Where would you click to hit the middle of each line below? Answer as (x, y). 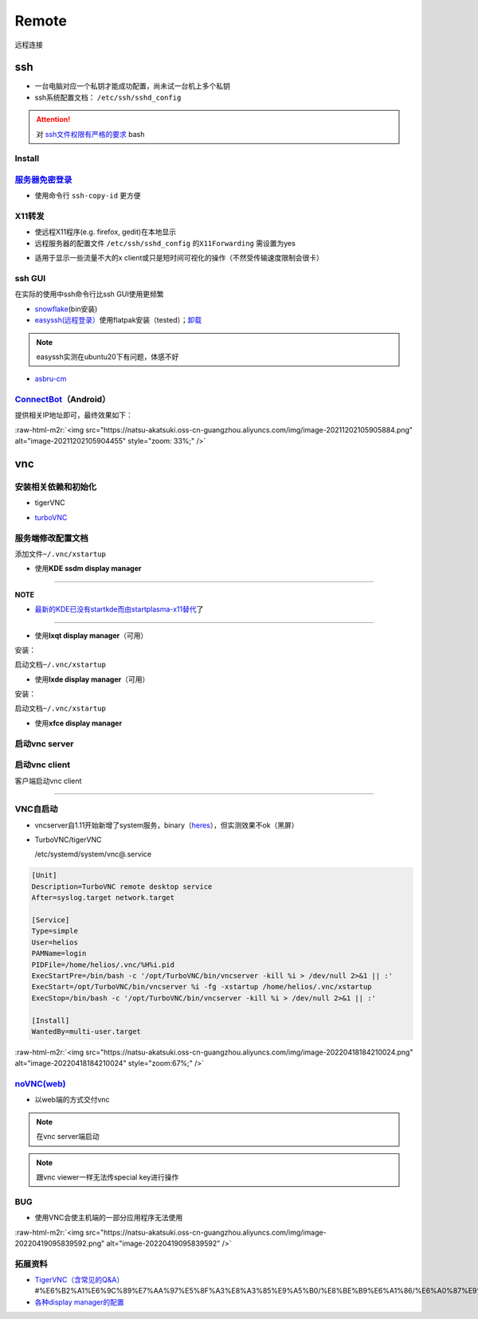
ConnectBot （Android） (63, 400)
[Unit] (44, 875)
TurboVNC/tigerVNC (68, 840)
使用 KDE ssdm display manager (88, 569)
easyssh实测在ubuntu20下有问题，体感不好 (108, 356)
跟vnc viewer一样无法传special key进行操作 (108, 1177)
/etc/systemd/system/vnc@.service (93, 854)
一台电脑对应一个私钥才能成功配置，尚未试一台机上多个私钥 (132, 86)
